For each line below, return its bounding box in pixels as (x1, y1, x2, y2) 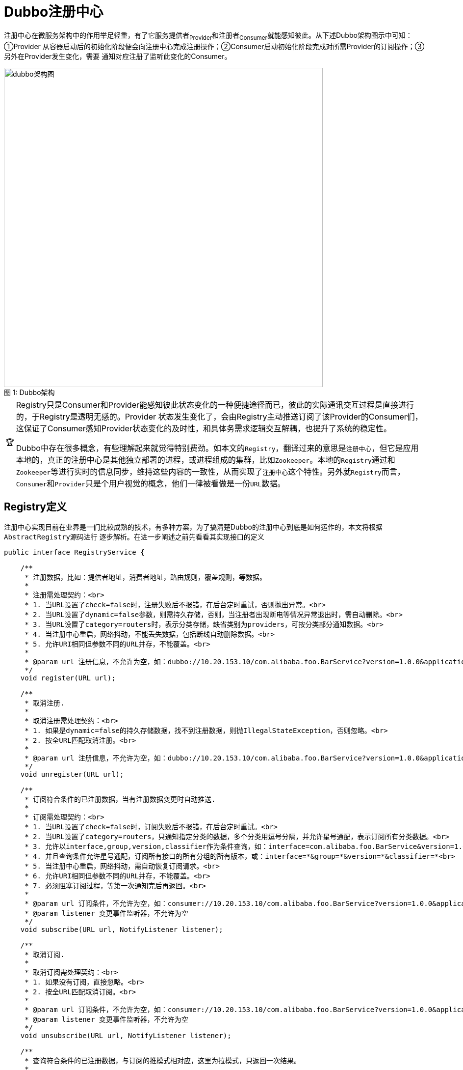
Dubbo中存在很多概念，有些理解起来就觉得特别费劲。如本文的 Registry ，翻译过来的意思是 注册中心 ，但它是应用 (16, 443, 419, 453)
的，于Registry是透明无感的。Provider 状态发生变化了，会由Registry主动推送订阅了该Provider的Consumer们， (16, 411, 423, 422)
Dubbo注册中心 (4, 3, 103, 20)
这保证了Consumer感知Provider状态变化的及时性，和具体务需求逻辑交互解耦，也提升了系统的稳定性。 (16, 423, 391, 433)
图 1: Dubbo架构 (4, 388, 55, 396)
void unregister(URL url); (20, 770, 124, 779)
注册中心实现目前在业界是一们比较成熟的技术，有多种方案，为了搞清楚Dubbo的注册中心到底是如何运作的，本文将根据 (4, 523, 383, 532)
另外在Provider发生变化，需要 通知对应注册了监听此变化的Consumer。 (4, 52, 231, 60)
